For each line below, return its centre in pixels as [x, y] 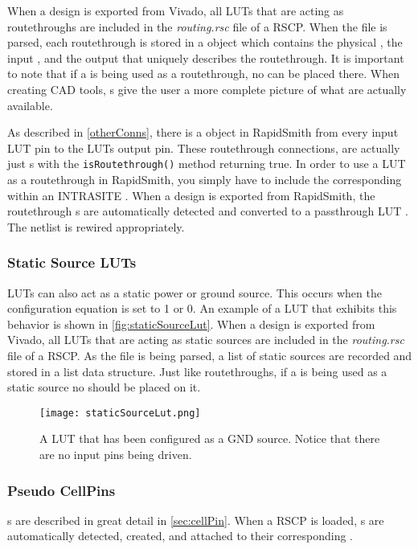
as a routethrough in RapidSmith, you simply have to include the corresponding [205, 179]
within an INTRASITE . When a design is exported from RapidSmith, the [191, 195]
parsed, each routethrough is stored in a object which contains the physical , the [205, 42]
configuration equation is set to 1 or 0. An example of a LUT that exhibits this [202, 308]
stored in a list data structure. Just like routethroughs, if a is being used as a [197, 371]
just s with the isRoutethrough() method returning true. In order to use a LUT [207, 164]
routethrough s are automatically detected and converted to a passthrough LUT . [208, 211]
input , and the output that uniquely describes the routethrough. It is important [206, 57]
